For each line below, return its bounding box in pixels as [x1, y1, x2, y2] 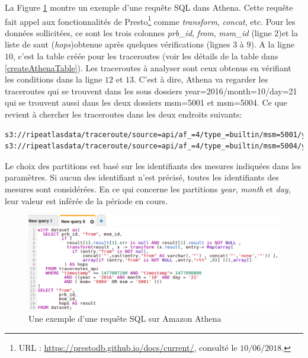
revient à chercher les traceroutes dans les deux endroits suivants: [5, 108, 242, 120]
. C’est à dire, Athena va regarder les [134, 73, 268, 85]
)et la [278, 26, 298, 39]
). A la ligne [251, 38, 294, 50]
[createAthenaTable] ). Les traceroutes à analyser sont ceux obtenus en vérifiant [5, 61, 291, 74]
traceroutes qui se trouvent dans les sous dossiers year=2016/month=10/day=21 [5, 84, 297, 97]
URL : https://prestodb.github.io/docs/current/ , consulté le [18, 341, 238, 353]
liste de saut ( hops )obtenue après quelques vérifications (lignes [5, 38, 230, 50]
